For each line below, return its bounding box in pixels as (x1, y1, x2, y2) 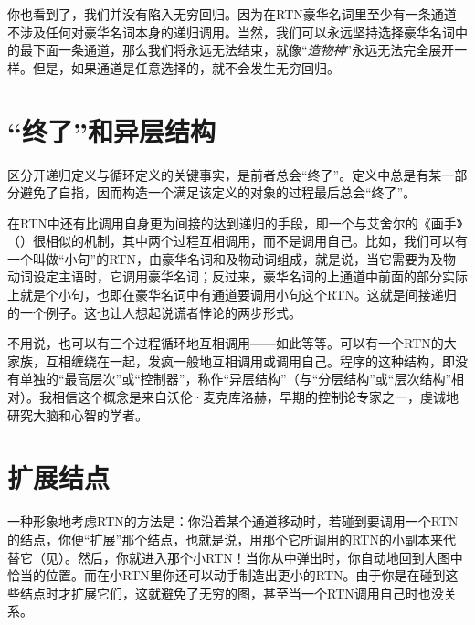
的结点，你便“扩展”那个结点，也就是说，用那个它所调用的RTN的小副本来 (7, 529, 443, 548)
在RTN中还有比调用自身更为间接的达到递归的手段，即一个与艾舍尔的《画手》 (7, 213, 463, 232)
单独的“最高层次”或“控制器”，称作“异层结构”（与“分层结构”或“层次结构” (19, 369, 452, 388)
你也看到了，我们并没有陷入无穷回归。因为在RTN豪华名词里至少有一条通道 (7, 5, 457, 23)
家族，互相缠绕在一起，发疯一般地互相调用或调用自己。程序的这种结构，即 (7, 351, 455, 370)
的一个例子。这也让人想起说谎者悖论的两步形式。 (7, 302, 301, 322)
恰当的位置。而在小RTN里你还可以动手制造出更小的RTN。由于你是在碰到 (7, 566, 446, 585)
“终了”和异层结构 (7, 111, 216, 149)
